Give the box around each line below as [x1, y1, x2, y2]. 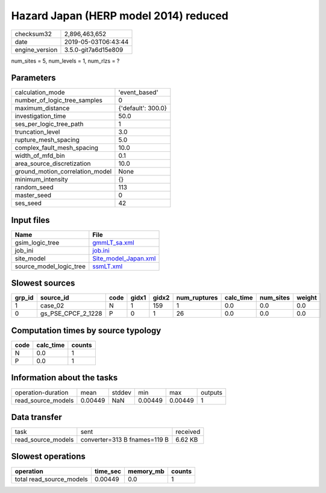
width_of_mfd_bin [14, 151, 66, 160]
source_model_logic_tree [14, 262, 86, 271]
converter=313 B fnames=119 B [80, 436, 169, 444]
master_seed [14, 191, 51, 199]
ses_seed [14, 199, 42, 207]
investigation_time [14, 112, 66, 121]
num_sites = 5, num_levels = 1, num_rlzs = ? [11, 57, 120, 64]
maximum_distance [14, 104, 70, 113]
